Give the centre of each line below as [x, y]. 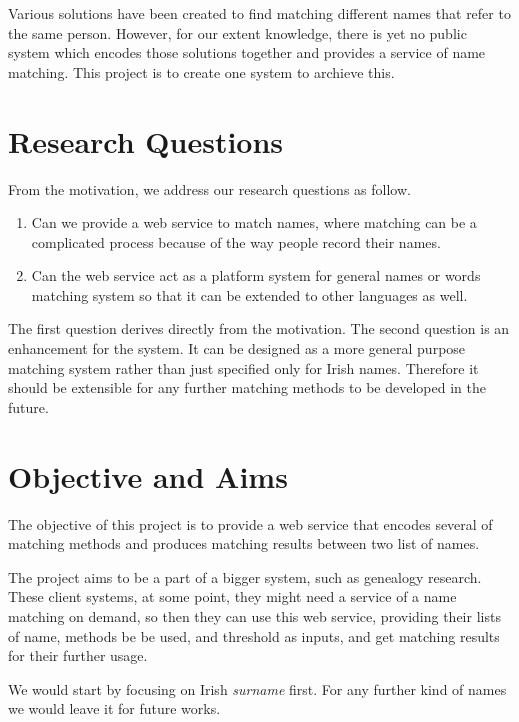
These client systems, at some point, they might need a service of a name [232, 596]
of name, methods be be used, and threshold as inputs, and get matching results [254, 635]
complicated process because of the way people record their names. [236, 241]
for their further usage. [78, 655]
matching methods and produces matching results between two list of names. [244, 543]
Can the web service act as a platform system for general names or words [256, 275]
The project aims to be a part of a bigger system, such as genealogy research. [245, 576]
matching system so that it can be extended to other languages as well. [249, 294]
